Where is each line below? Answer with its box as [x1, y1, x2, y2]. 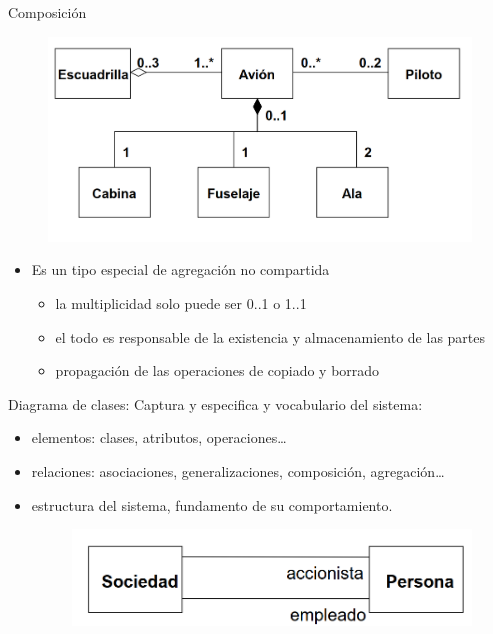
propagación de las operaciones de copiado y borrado [55, 360, 380, 381]
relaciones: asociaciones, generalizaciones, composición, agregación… [31, 460, 445, 481]
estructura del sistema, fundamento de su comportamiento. [31, 494, 393, 515]
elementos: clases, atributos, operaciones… [31, 427, 287, 448]
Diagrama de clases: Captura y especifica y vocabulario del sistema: [8, 393, 423, 414]
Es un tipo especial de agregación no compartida [31, 259, 330, 280]
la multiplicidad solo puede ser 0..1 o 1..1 [55, 292, 307, 313]
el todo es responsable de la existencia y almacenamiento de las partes [55, 326, 486, 347]
